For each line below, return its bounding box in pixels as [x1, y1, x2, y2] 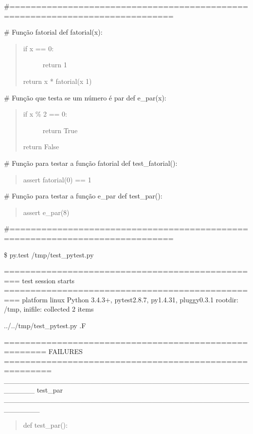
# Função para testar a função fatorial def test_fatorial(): [4, 158, 178, 168]
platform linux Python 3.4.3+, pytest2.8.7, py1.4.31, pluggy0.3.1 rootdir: [22, 294, 238, 304]
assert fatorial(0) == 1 [23, 174, 91, 184]
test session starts [22, 275, 75, 285]
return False [23, 141, 59, 152]
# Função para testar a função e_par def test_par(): [4, 191, 163, 201]
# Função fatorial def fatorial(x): [4, 27, 103, 37]
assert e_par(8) [23, 207, 70, 217]
